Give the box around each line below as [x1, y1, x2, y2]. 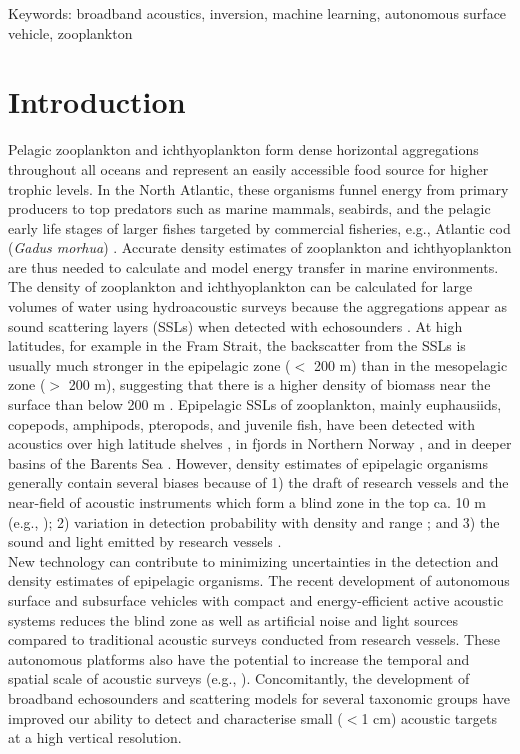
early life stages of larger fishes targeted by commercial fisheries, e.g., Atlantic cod [8, 217, 511, 238]
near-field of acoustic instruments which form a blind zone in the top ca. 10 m [8, 492, 486, 512]
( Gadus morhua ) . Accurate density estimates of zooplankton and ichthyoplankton [8, 237, 512, 258]
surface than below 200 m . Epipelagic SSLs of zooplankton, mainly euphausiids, [8, 394, 502, 415]
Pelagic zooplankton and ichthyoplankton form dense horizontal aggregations [8, 139, 479, 160]
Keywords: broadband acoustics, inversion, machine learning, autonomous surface [8, 3, 507, 23]
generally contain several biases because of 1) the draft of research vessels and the [8, 472, 509, 493]
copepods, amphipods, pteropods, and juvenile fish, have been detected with [8, 413, 476, 434]
